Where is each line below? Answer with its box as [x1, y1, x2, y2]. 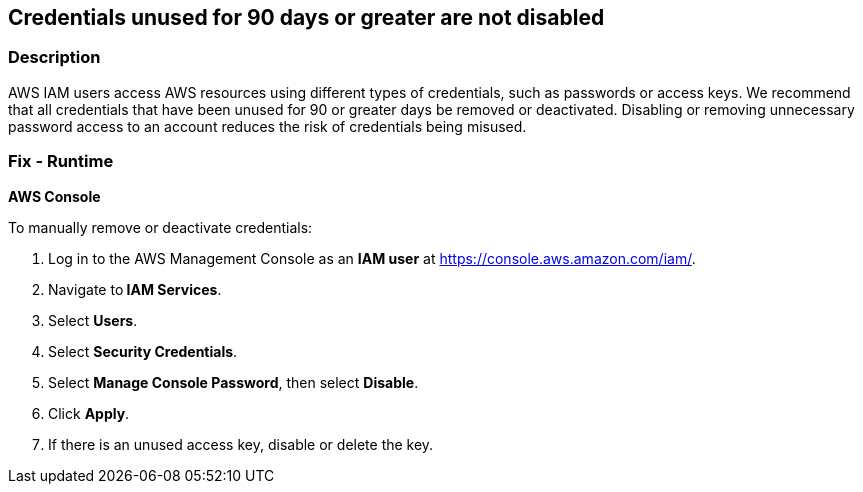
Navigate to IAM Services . [48, 280, 222, 298]
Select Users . [48, 311, 138, 329]
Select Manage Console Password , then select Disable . [48, 373, 419, 391]
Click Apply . [48, 404, 130, 422]
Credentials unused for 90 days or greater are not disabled [8, 5, 605, 30]
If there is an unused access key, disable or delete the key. [48, 435, 434, 453]
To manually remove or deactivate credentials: [8, 218, 313, 236]
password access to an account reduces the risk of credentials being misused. [8, 117, 527, 135]
